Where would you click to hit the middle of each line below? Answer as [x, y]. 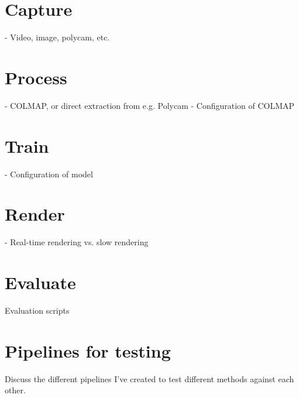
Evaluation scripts [37, 310]
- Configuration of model [49, 174]
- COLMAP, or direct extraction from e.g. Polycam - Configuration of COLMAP [150, 105]
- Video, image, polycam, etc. [57, 37]
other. [15, 390]
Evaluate [40, 282]
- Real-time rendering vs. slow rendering [77, 242]
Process [36, 77]
